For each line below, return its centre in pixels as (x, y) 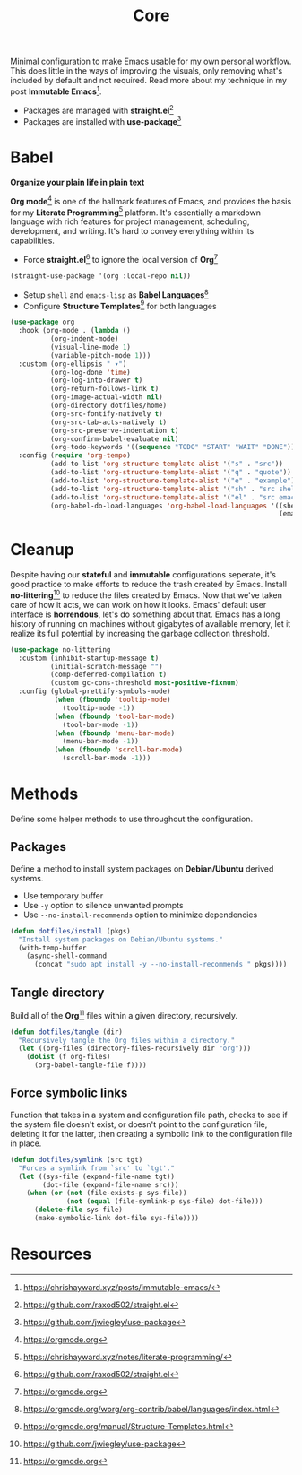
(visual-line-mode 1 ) (90, 347)
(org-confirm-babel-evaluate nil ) (114, 439)
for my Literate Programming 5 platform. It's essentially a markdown (135, 212)
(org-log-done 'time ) (90, 372)
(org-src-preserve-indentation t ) (114, 430)
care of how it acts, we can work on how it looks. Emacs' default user (138, 604)
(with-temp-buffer (53, 948)
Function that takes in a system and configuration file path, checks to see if (149, 1115)
